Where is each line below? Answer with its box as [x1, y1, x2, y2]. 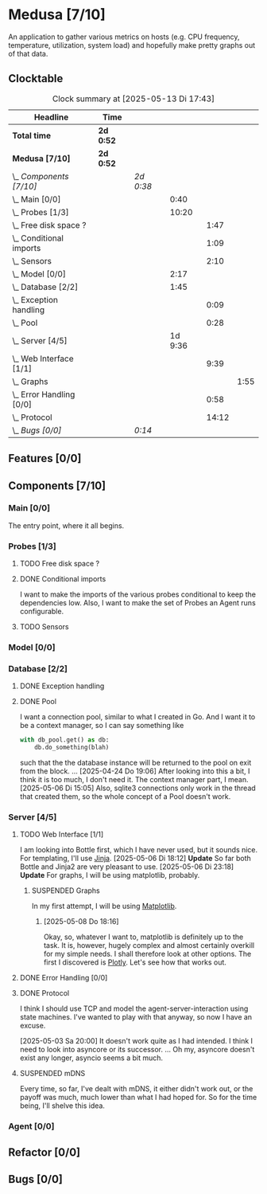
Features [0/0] [8, 452, 82, 465]
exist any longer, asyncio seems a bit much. [19, 1053, 164, 1063]
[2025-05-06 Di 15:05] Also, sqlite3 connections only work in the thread [19, 783, 256, 793]
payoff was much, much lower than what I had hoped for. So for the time [19, 1093, 257, 1102]
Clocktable [8, 72, 64, 85]
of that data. [8, 49, 48, 58]
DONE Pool [19, 697, 57, 707]
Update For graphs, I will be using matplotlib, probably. [19, 871, 200, 880]
